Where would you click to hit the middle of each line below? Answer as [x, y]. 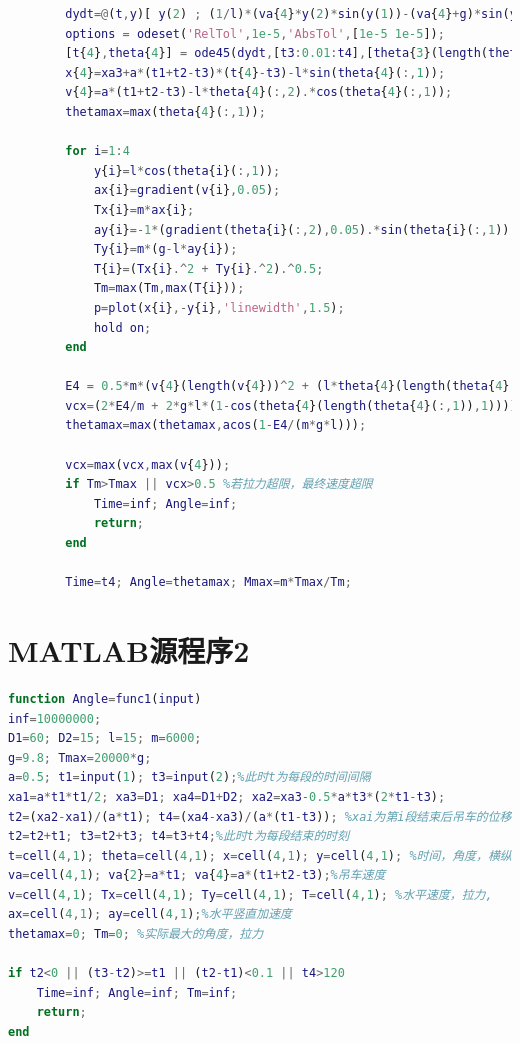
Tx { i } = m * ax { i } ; [144, 209]
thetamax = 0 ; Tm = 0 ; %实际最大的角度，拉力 [136, 934]
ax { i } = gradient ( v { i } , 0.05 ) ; [187, 190]
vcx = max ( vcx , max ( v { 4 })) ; [148, 464]
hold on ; [122, 327]
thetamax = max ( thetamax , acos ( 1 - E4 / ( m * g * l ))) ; [216, 425]
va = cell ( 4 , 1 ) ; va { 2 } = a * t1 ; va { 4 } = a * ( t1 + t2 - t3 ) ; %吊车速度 [197, 875]
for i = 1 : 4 [97, 151]
